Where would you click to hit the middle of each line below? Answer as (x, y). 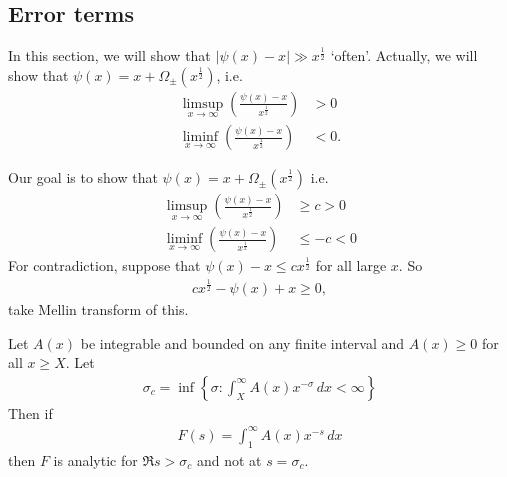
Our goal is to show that (83, 177)
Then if (30, 412)
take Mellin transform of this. (98, 308)
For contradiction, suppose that (104, 265)
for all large (351, 265)
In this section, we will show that (109, 55)
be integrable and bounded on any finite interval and (242, 342)
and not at (229, 459)
